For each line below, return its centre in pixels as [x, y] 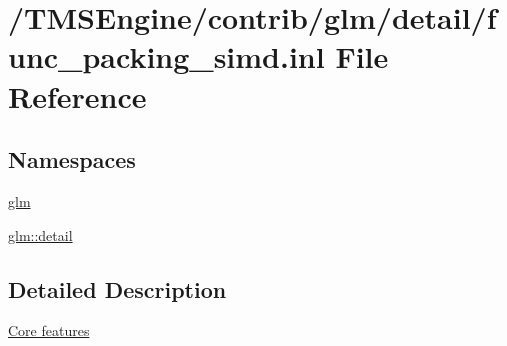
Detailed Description [117, 288]
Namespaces [72, 159]
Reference [77, 95]
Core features [49, 330]
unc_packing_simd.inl [166, 56]
